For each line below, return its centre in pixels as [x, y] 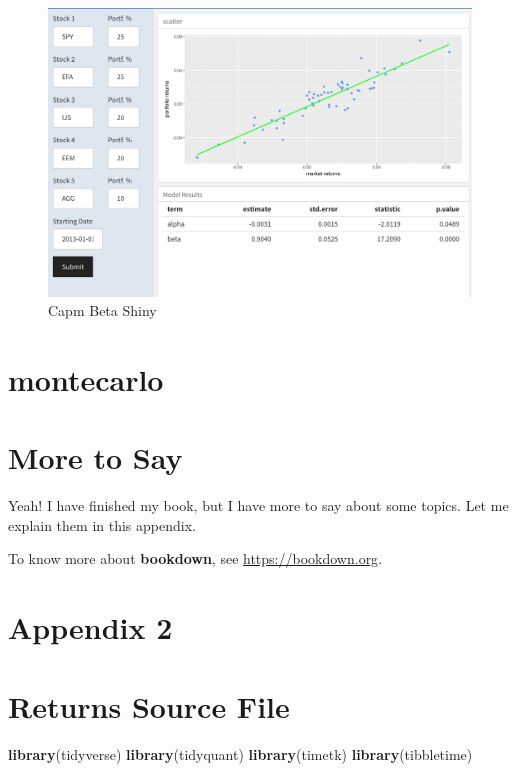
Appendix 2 [90, 627]
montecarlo [86, 378]
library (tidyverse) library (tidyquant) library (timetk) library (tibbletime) [240, 753]
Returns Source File [149, 705]
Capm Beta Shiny [102, 310]
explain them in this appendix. [102, 524]
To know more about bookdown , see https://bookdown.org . [195, 558]
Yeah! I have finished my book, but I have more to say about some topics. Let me [258, 505]
